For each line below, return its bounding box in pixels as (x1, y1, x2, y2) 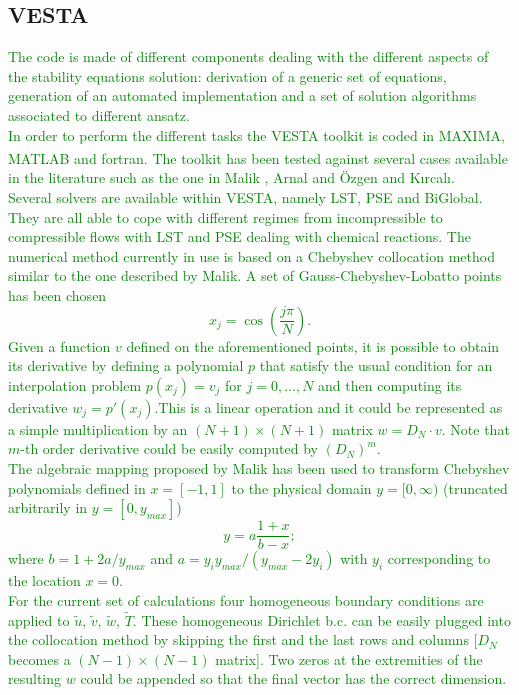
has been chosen (8, 284, 107, 305)
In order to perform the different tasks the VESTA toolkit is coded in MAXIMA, (8, 124, 505, 145)
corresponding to (387, 548, 491, 569)
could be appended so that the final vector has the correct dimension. (80, 668, 507, 689)
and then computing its (318, 374, 462, 395)
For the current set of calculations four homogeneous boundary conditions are (8, 589, 484, 610)
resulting (8, 668, 62, 689)
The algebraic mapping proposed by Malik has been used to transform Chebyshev (8, 457, 510, 478)
